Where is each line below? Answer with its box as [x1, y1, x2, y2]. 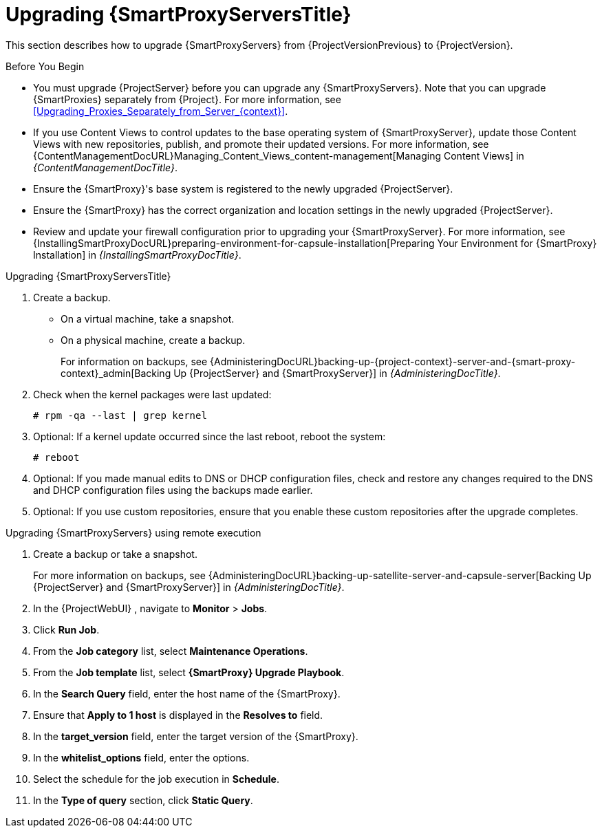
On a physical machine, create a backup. [61, 334, 246, 346]
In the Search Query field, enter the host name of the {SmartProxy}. [33, 687, 341, 700]
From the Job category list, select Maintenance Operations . [33, 645, 308, 657]
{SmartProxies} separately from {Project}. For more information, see [33, 93, 341, 105]
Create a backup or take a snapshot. [33, 548, 197, 560]
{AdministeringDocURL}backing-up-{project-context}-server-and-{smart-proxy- [210, 355, 576, 367]
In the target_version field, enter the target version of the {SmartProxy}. [33, 730, 358, 742]
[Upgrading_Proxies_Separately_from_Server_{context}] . [33, 105, 288, 117]
